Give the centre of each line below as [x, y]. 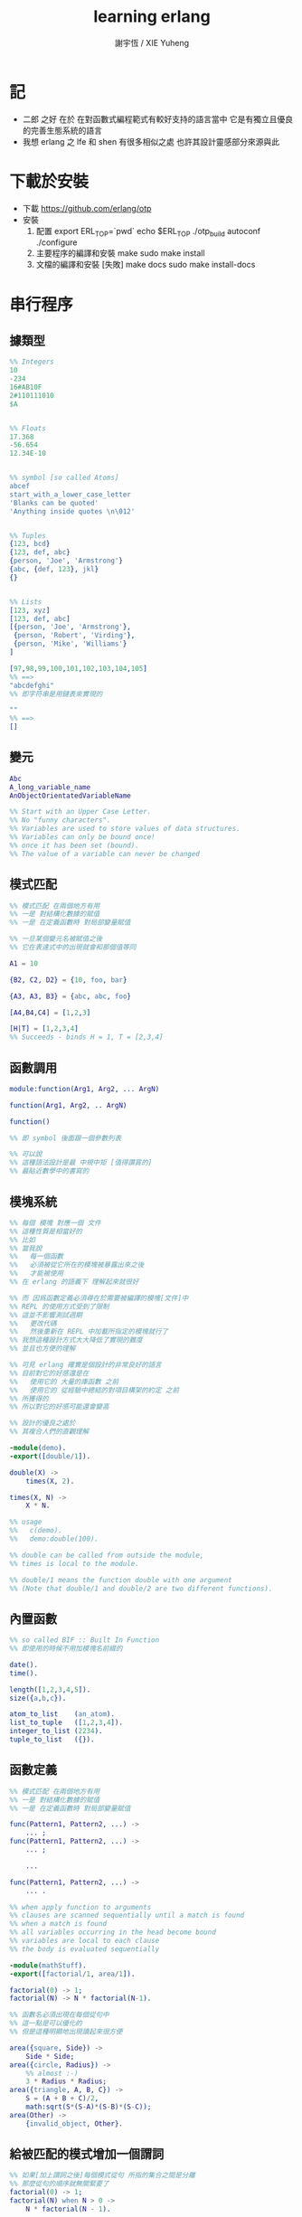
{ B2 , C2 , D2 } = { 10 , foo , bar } [68, 980]
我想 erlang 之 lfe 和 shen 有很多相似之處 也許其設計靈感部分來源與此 [151, 141]
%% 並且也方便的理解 [42, 1349]
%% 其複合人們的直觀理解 [49, 1432]
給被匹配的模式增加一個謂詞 [87, 2154]
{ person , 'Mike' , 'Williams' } [70, 644]
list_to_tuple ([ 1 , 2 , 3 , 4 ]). [66, 1723]
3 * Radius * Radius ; [66, 2081]
